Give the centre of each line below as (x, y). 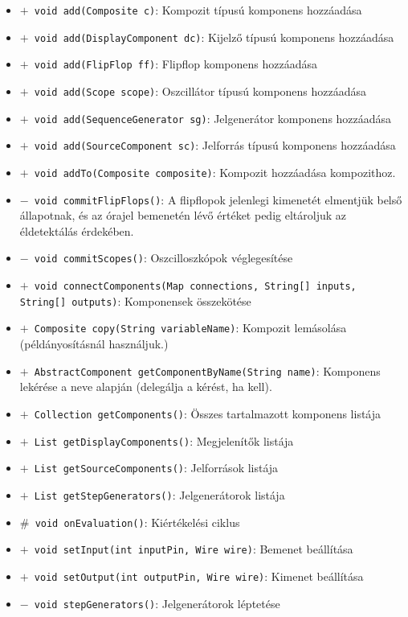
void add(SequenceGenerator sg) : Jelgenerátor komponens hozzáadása (213, 118)
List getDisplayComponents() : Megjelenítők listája (164, 440)
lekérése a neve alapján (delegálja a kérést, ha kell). (146, 387)
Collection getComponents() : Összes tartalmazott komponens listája (208, 413)
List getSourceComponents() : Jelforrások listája (156, 468)
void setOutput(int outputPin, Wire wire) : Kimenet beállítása (199, 576)
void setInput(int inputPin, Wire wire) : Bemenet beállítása (194, 549)
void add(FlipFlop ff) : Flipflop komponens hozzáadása (176, 64)
